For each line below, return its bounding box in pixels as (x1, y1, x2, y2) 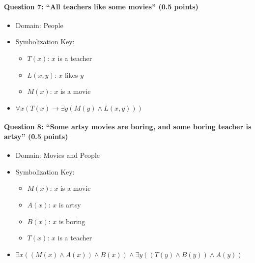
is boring (58, 216, 85, 226)
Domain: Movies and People (15, 150, 100, 160)
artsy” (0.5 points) (4, 131, 68, 141)
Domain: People (15, 20, 63, 30)
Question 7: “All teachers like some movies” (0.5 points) (4, 1, 198, 11)
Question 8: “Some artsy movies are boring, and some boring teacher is (4, 121, 252, 132)
